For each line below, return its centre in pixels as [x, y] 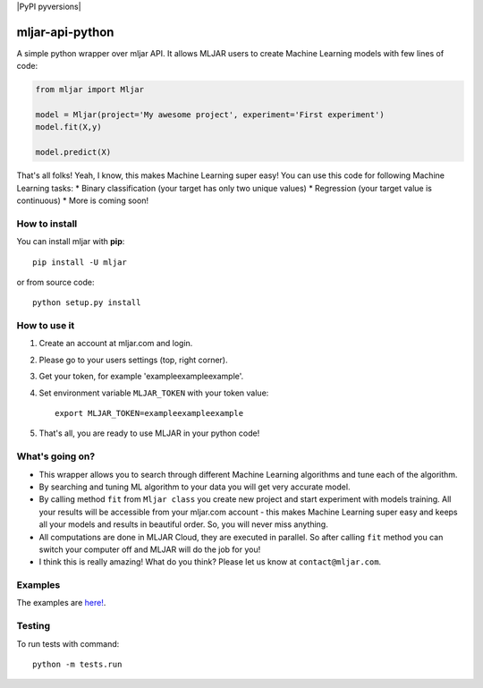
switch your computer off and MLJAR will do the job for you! [150, 549]
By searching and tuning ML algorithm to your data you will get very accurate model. [195, 487]
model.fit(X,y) [68, 127]
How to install [47, 224]
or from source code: [55, 282]
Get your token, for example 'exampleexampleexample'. [141, 377]
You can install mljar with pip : [71, 242]
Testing [34, 626]
